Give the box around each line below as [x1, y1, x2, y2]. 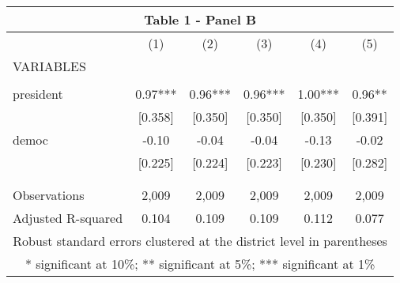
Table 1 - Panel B [144, 10, 256, 28]
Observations [13, 186, 85, 204]
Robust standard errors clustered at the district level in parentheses [13, 232, 387, 250]
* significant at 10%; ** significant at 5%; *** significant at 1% [25, 255, 375, 273]
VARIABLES [13, 57, 86, 75]
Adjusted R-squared [13, 209, 123, 227]
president [13, 85, 63, 103]
